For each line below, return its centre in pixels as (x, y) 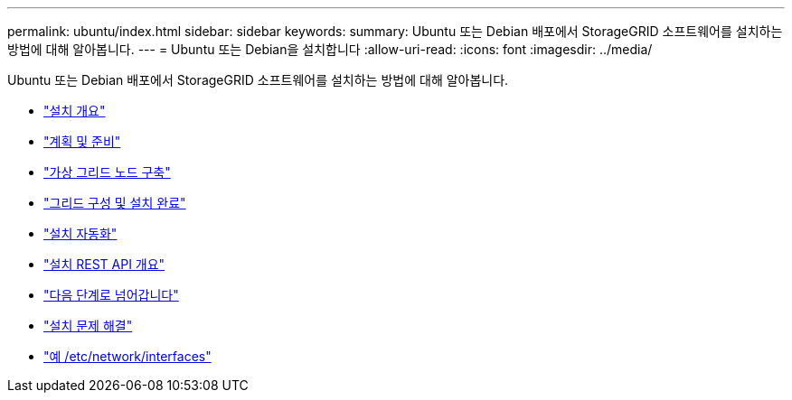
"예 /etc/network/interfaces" (127, 356)
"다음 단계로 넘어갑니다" (111, 295)
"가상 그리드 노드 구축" (107, 172)
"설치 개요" (75, 111)
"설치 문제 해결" (88, 326)
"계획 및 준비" (82, 141)
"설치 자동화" (80, 233)
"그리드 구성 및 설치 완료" (115, 203)
